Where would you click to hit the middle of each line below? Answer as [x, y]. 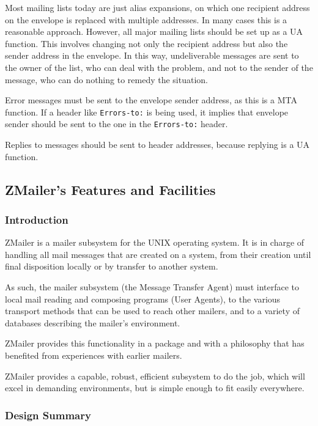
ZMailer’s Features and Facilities [110, 189]
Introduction [37, 219]
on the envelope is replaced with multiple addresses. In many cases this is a [146, 19]
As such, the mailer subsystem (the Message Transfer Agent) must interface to [152, 287]
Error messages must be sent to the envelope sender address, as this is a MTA [151, 100]
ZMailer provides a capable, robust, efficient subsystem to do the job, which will [155, 376]
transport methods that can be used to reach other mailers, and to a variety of [152, 311]
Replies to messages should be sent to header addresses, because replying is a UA [157, 145]
